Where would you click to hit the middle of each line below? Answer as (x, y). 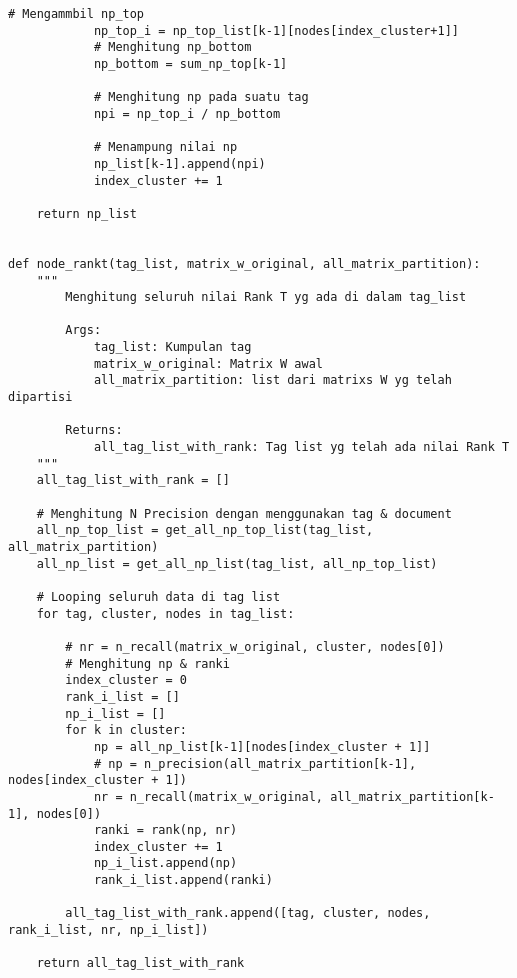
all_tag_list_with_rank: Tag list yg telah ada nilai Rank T (301, 447)
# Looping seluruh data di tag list (158, 596)
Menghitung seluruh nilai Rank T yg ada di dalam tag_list (266, 297)
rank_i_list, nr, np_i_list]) (108, 930)
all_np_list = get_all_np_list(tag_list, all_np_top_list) (237, 563)
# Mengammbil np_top (76, 14)
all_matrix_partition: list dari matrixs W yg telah (272, 380)
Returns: (94, 430)
